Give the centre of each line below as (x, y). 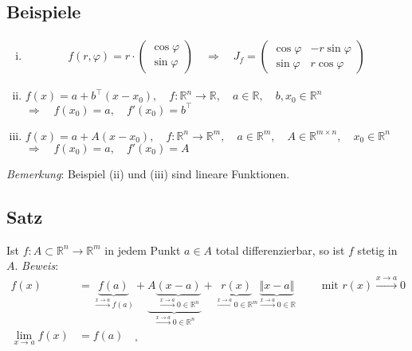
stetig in (377, 250)
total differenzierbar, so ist (280, 250)
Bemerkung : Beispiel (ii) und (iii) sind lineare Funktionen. (148, 173)
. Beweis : (37, 265)
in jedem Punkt (143, 250)
